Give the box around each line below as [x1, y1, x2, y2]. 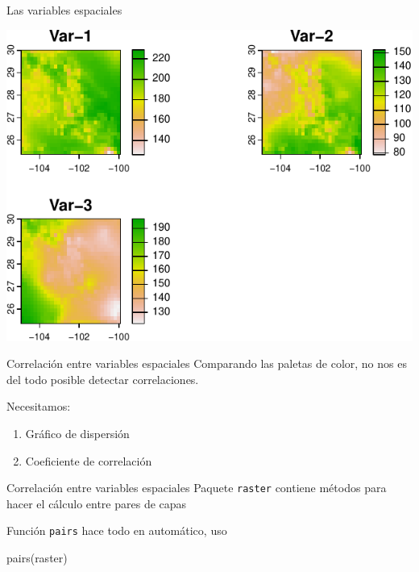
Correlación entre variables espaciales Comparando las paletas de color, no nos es [6, 355, 407, 372]
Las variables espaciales [6, 2, 122, 18]
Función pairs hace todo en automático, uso [6, 522, 227, 539]
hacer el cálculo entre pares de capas [6, 495, 187, 511]
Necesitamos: [6, 398, 71, 415]
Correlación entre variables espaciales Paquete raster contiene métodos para [6, 479, 387, 496]
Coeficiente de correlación [25, 452, 152, 469]
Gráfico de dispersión [25, 424, 130, 441]
